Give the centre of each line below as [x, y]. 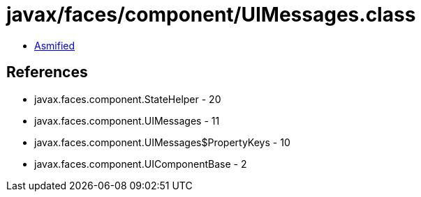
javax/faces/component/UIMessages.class [211, 15]
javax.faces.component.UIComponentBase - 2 [141, 164]
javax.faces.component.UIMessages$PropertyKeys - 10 [162, 142]
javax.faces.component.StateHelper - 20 [128, 99]
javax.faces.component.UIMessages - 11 [127, 120]
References [47, 72]
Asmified [55, 45]
